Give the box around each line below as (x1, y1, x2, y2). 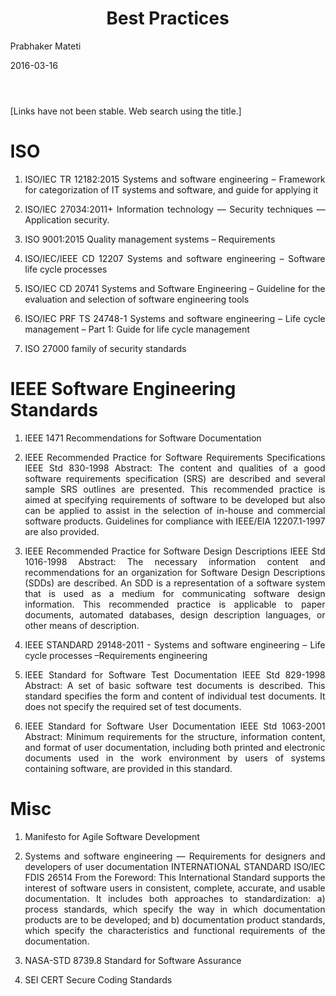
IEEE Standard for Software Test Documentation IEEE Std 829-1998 (24, 668, 326, 681)
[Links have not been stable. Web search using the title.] (10, 105, 243, 117)
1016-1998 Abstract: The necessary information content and (24, 555, 326, 567)
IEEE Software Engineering (10, 378, 236, 401)
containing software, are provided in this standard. (24, 762, 233, 774)
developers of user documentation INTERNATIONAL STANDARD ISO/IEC (24, 860, 326, 872)
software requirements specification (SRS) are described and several (24, 472, 326, 484)
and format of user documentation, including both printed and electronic (24, 741, 326, 753)
